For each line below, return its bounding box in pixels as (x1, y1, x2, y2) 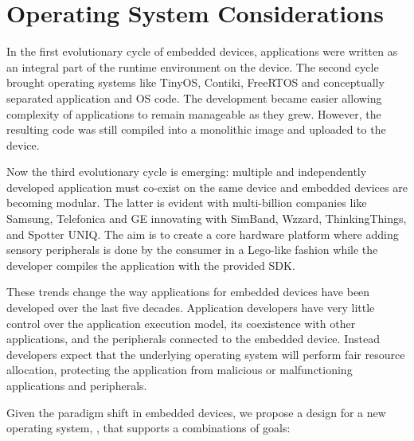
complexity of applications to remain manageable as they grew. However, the (6, 105, 381, 122)
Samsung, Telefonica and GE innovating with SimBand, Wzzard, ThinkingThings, (6, 210, 407, 227)
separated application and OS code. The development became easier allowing (6, 89, 382, 106)
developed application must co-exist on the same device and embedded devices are (6, 178, 408, 195)
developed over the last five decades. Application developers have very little (6, 299, 375, 316)
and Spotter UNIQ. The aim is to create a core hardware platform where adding (6, 225, 399, 242)
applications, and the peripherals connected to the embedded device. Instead (6, 330, 380, 347)
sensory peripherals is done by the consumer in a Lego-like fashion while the (6, 241, 378, 258)
